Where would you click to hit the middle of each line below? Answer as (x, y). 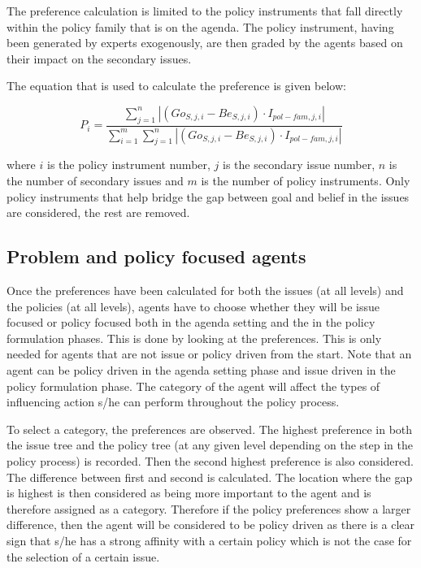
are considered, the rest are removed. (98, 212)
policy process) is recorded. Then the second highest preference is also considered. (210, 460)
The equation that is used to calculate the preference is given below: (176, 86)
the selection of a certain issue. (83, 556)
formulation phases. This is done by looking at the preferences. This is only (194, 338)
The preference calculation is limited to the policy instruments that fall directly (205, 11)
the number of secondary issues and (95, 181)
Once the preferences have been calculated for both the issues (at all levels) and (205, 291)
